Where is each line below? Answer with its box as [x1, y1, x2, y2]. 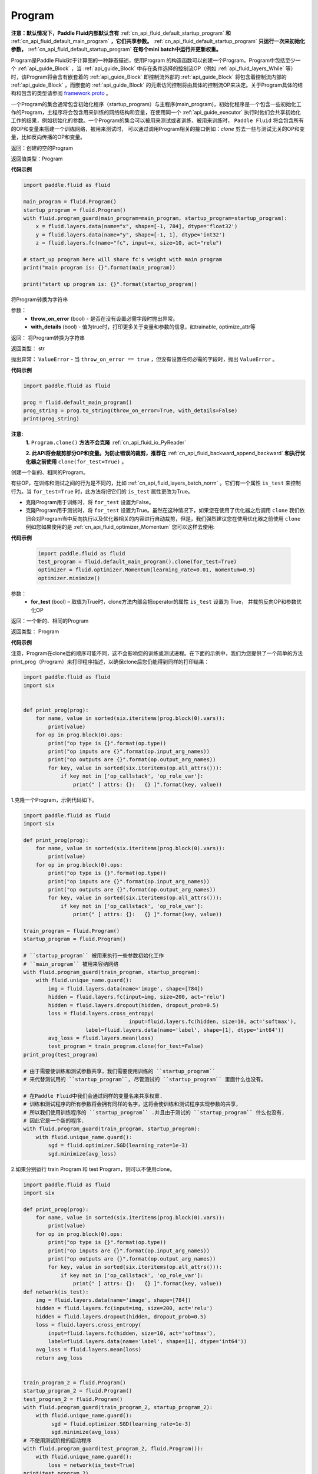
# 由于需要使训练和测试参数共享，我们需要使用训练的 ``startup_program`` [23, 1068, 216, 1074]
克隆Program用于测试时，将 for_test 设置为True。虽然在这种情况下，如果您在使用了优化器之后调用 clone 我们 [25, 507, 300, 514]
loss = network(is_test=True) [48, 1462, 135, 1468]
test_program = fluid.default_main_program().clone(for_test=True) [38, 558, 237, 565]
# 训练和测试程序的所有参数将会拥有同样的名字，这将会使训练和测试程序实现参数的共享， [23, 1101, 241, 1108]
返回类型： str [11, 345, 45, 352]
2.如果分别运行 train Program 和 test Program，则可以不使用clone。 [11, 1165, 175, 1173]
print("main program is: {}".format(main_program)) [23, 264, 176, 271]
